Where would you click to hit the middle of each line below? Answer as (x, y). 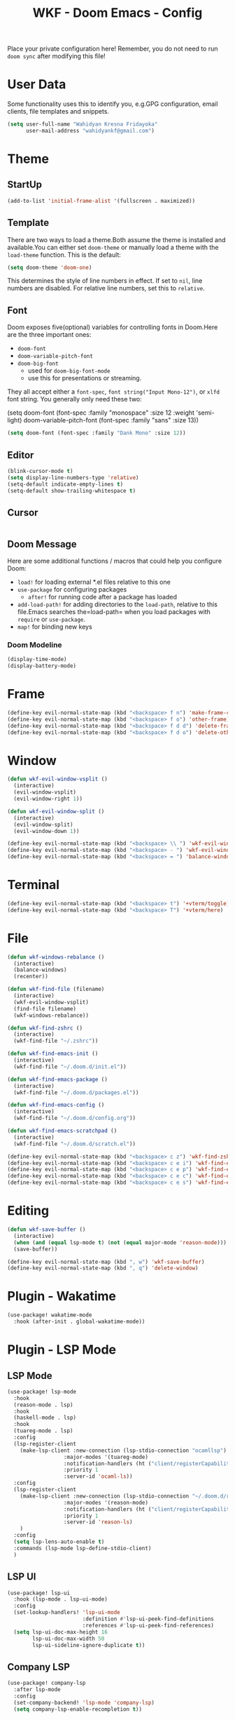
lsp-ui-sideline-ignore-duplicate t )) (89, 1645)
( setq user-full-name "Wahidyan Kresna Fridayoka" (83, 124)
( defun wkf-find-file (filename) (56, 989)
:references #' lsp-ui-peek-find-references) (148, 1625)
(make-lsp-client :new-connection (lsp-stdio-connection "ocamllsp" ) (123, 1451)
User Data (37, 85)
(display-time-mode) (37, 660)
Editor (21, 455)
